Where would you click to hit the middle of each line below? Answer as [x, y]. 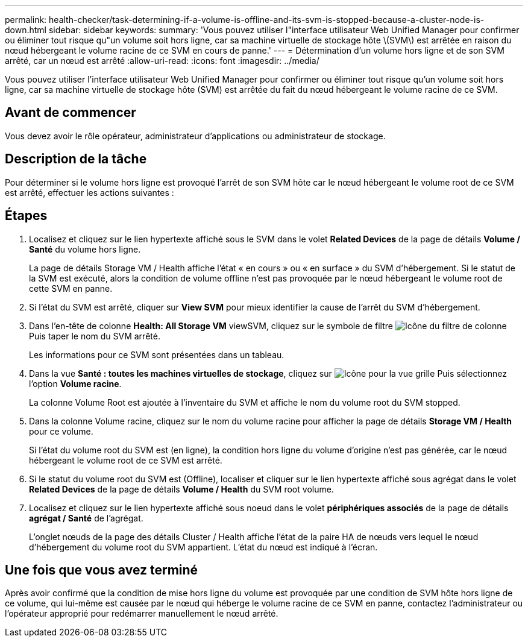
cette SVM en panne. [71, 288]
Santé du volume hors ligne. [85, 249]
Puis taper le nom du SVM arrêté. [95, 336]
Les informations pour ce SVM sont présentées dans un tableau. [157, 354]
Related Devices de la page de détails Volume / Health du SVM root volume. [181, 489]
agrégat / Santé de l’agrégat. [86, 518]
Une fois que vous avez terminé [102, 570]
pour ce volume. [61, 431]
